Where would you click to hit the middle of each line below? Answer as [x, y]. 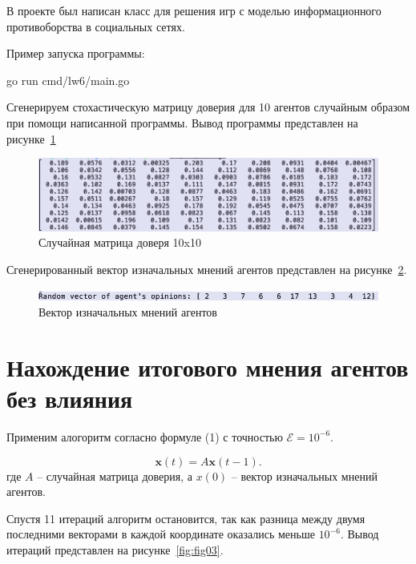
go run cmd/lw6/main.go [68, 80]
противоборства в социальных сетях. [96, 26]
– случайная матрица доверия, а [115, 475]
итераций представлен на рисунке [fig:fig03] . [115, 549]
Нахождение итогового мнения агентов [208, 367]
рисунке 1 [31, 138]
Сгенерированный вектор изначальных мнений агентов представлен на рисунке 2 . [207, 269]
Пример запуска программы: [76, 53]
